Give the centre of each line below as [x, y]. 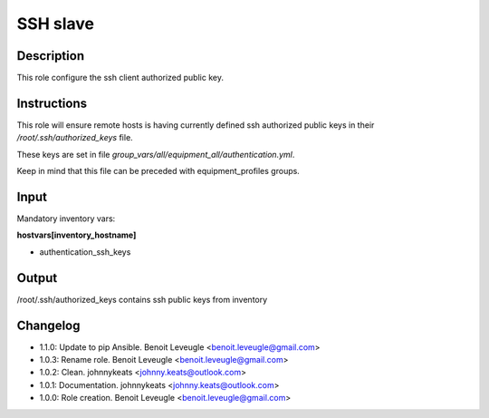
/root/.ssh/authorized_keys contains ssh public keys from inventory [142, 299]
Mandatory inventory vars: [66, 219]
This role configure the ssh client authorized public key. [120, 78]
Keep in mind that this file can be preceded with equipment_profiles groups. [158, 171]
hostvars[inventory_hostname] [77, 235]
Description [51, 56]
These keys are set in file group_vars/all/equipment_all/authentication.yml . [156, 154]
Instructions [52, 103]
